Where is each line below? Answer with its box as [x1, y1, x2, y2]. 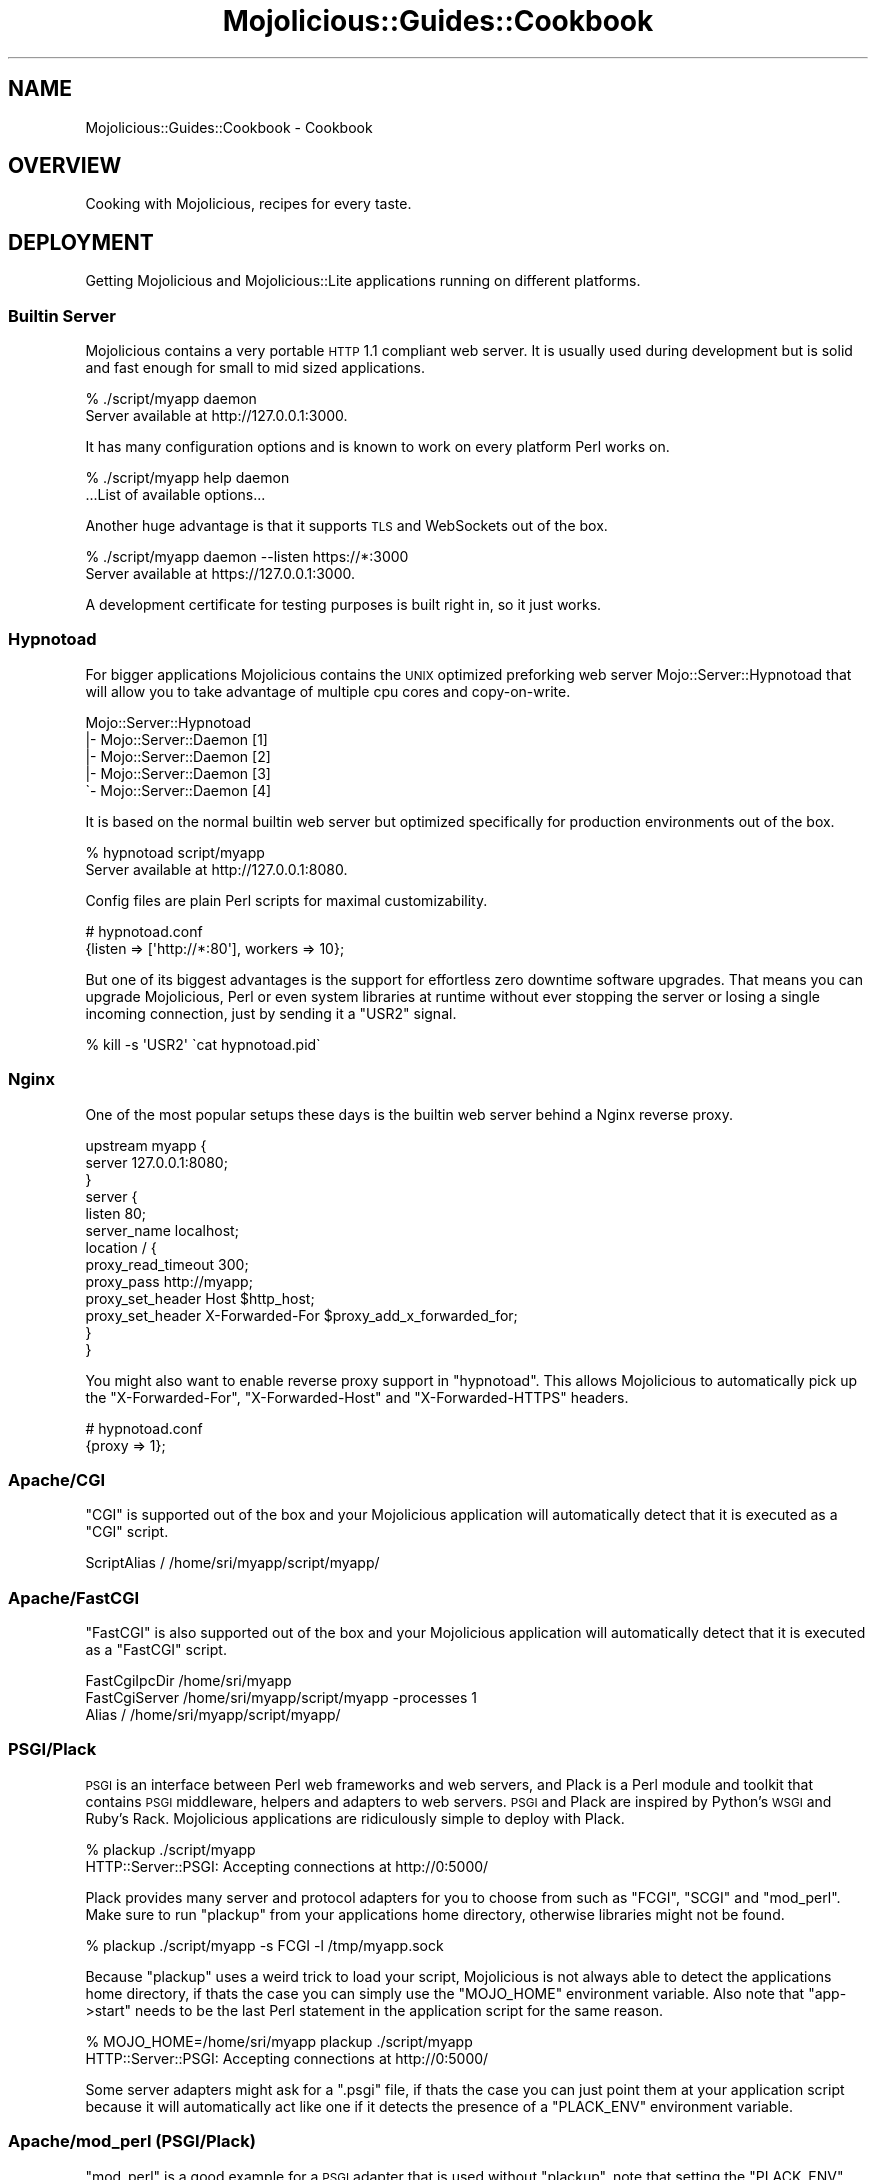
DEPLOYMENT [8, 229, 154, 255]
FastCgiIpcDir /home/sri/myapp [85, 1672, 292, 1690]
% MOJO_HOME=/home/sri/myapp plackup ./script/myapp [85, 2032, 473, 2050]
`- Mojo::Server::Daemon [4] [85, 781, 272, 799]
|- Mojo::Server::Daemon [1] [85, 730, 268, 748]
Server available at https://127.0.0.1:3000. [85, 565, 355, 583]
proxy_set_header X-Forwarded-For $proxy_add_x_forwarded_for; [85, 1306, 518, 1324]
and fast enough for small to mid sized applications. [85, 359, 426, 377]
